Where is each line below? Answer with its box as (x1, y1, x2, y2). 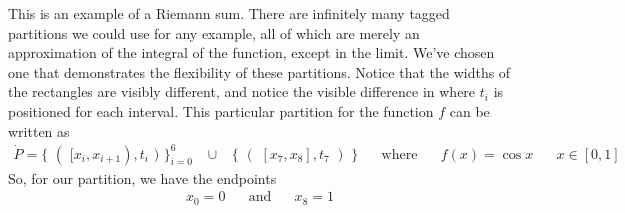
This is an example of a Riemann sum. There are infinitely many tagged (8, 3, 450, 23)
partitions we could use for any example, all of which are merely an (8, 22, 420, 43)
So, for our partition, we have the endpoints (8, 167, 277, 188)
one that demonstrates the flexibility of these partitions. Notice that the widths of (8, 61, 511, 82)
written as (8, 120, 70, 141)
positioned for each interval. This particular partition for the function (8, 100, 434, 121)
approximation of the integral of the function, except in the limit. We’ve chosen (8, 42, 495, 63)
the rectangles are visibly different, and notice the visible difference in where (8, 81, 476, 102)
